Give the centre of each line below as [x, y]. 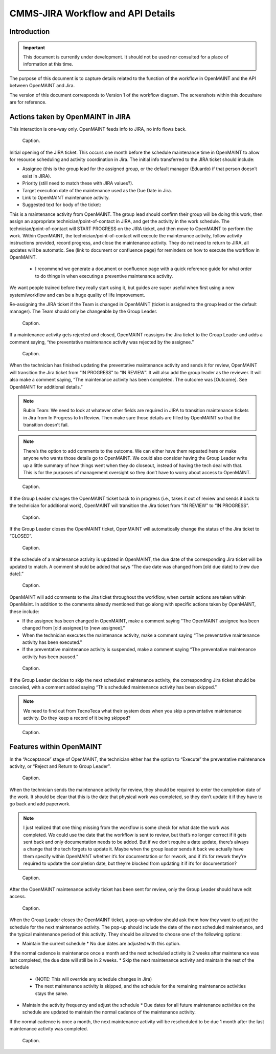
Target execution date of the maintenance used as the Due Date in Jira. [97, 190]
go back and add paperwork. [40, 804]
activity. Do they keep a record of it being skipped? [77, 718]
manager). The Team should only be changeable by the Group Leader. [84, 311]
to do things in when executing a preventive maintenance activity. [104, 276]
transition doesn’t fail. [46, 425]
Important [34, 47]
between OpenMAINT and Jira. [42, 86]
